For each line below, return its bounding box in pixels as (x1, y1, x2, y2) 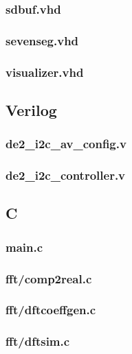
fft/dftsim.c (5, 333, 70, 350)
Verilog (5, 99, 57, 120)
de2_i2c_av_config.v (5, 135, 126, 152)
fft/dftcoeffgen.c (5, 301, 96, 318)
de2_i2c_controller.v (5, 167, 126, 184)
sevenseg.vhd (5, 32, 79, 49)
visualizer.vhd (5, 63, 84, 80)
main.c (5, 238, 43, 255)
